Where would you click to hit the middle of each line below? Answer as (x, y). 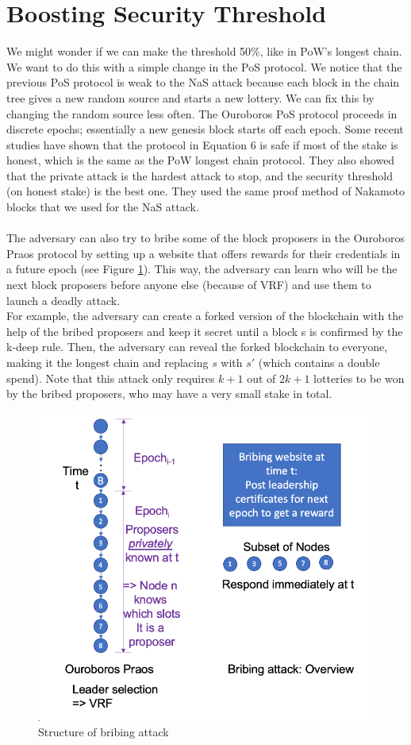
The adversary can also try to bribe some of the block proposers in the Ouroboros (206, 238)
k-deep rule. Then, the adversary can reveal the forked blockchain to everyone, (197, 347)
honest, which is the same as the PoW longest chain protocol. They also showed (201, 160)
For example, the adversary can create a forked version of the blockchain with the (205, 316)
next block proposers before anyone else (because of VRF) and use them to (189, 285)
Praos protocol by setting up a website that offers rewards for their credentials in (204, 253)
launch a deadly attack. (63, 300)
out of (261, 378)
